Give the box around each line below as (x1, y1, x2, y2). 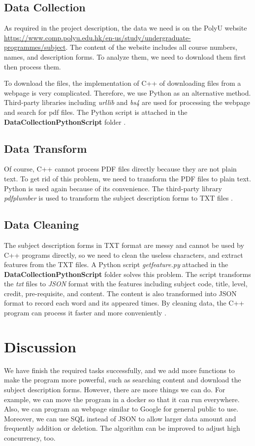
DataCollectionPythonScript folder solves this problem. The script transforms (4, 269, 251, 279)
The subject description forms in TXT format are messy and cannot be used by (4, 240, 244, 250)
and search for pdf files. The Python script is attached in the (4, 106, 188, 117)
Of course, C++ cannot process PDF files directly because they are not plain (4, 164, 237, 174)
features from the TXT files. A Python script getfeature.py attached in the (4, 259, 228, 270)
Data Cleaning (4, 217, 79, 232)
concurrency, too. (4, 432, 56, 443)
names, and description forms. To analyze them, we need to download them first (4, 51, 246, 62)
